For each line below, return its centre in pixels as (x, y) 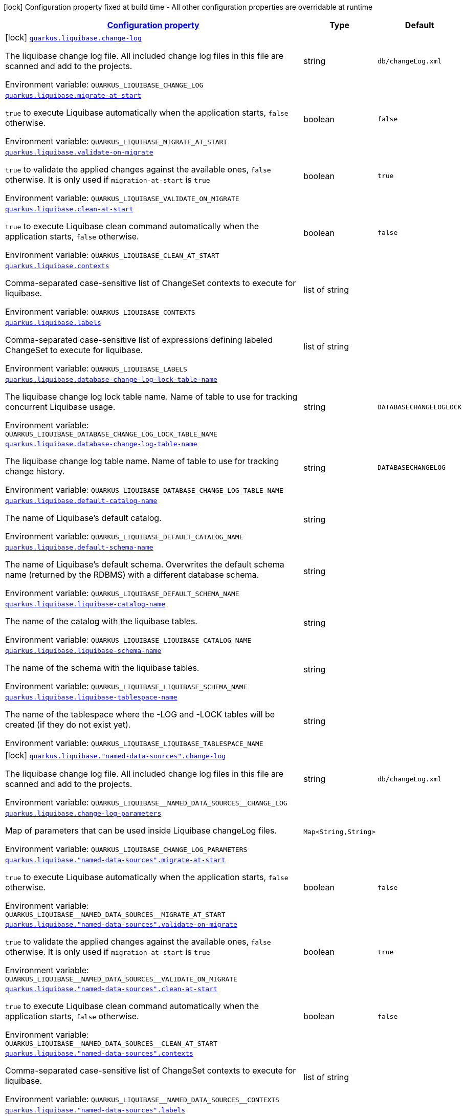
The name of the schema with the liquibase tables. (102, 668)
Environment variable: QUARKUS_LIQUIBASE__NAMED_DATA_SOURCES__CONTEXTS (142, 1099)
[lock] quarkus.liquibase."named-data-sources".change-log (116, 755)
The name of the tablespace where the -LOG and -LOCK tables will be (140, 714)
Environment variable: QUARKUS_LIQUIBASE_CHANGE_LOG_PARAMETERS (126, 849)
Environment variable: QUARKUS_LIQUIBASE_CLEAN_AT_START (112, 255)
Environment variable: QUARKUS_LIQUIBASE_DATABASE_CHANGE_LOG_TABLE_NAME (144, 490)
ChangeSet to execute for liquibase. (74, 350)
